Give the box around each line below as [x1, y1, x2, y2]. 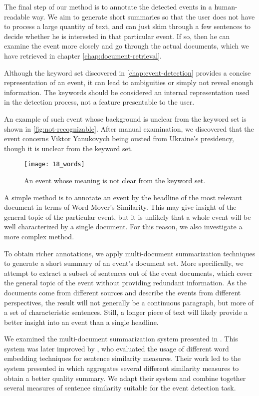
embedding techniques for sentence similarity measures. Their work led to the [4, 353, 241, 363]
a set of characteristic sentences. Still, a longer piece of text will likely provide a [4, 307, 248, 317]
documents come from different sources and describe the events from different [4, 287, 241, 297]
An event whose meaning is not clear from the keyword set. [24, 175, 206, 185]
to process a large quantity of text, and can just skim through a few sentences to [4, 21, 251, 32]
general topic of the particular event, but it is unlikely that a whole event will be [4, 211, 251, 222]
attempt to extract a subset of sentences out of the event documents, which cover [4, 267, 253, 278]
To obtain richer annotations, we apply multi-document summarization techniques [4, 248, 256, 258]
